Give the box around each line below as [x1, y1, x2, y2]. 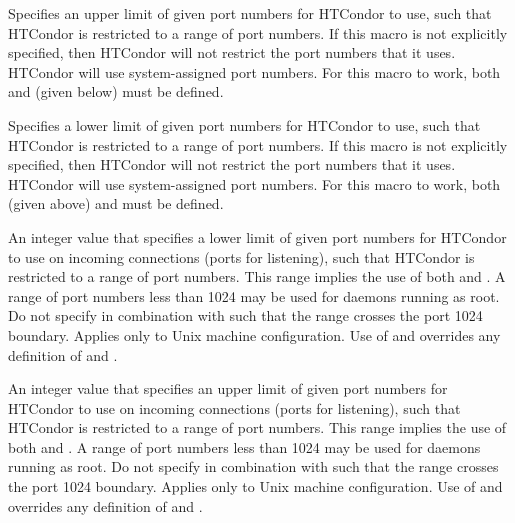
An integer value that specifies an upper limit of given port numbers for [8, 378, 448, 399]
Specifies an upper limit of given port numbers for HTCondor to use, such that [8, 3, 492, 23]
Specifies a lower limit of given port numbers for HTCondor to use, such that [8, 114, 481, 135]
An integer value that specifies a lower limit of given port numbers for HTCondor [8, 226, 507, 247]
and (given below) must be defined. [8, 81, 224, 102]
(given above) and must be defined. [8, 193, 224, 214]
